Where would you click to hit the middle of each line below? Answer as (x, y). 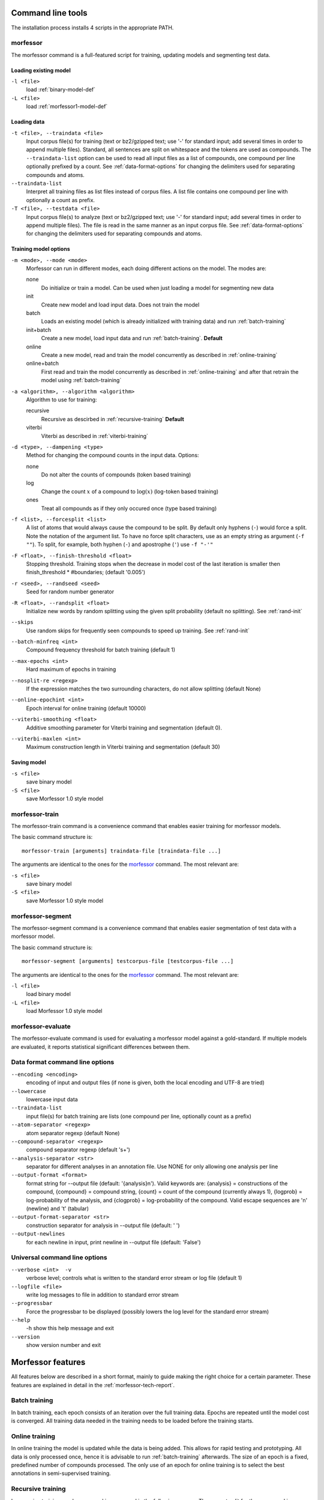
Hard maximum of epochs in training (71, 670)
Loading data (28, 122)
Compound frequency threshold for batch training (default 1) (100, 650)
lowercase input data (52, 1099)
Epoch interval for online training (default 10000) (86, 708)
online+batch (43, 364)
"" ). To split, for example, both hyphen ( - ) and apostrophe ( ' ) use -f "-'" (120, 544)
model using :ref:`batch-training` (81, 380)
